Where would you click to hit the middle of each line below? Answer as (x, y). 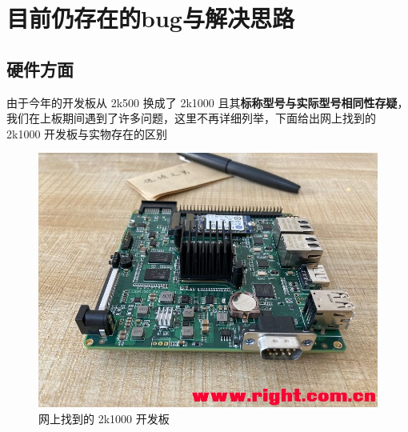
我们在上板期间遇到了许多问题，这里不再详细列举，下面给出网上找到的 (191, 118)
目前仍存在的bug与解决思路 (150, 18)
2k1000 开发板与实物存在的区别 (87, 133)
